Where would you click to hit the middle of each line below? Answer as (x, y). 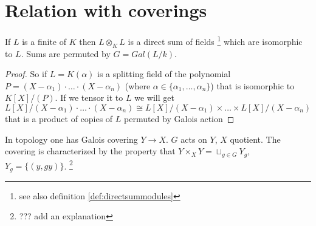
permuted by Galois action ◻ (179, 118)
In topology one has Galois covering (71, 139)
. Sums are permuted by (66, 53)
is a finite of (44, 41)
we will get (154, 98)
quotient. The (255, 139)
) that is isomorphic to (252, 85)
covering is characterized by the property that (90, 151)
